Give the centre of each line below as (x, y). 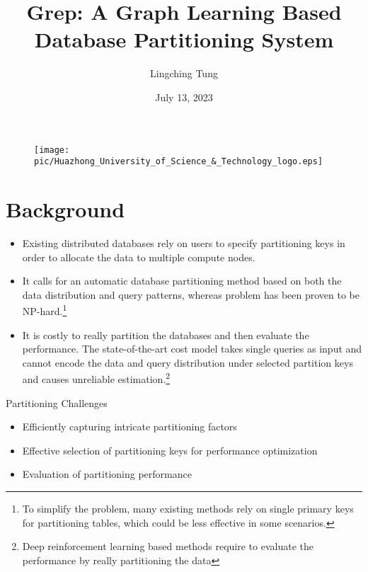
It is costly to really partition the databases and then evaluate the (166, 334)
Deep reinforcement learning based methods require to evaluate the (168, 546)
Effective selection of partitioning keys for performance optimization (170, 450)
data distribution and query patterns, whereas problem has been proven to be (191, 294)
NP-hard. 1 (45, 310)
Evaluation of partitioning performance (107, 474)
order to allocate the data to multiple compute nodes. (139, 257)
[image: (52, 150)
